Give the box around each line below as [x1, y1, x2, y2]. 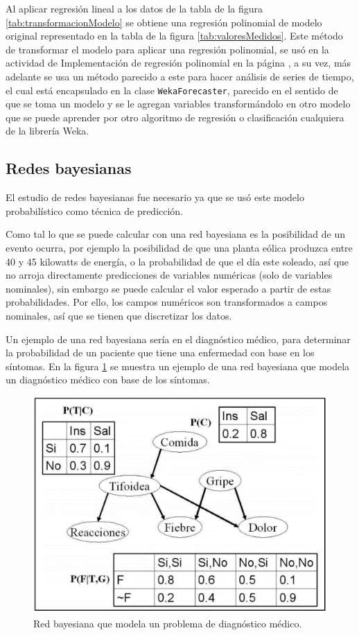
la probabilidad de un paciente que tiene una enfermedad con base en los [6, 345, 315, 360]
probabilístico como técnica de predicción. [6, 203, 184, 218]
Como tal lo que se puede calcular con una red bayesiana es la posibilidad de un [6, 227, 345, 241]
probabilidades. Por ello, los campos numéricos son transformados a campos [6, 295, 328, 309]
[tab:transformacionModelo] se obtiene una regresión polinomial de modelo [6, 15, 322, 29]
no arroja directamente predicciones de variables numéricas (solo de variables [6, 268, 333, 282]
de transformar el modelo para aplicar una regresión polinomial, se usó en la [6, 42, 329, 56]
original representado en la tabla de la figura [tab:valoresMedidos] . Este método [6, 28, 343, 43]
